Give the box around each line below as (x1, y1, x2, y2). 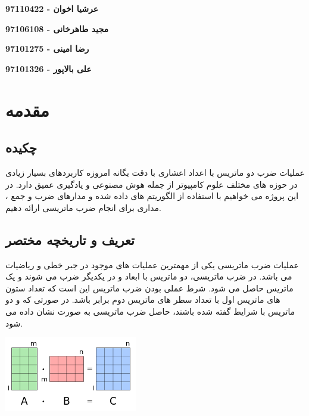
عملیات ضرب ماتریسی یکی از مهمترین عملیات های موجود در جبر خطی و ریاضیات (5, 258, 299, 271)
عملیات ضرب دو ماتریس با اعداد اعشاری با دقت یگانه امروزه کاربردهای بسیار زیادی (5, 166, 305, 178)
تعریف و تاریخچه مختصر (5, 230, 135, 249)
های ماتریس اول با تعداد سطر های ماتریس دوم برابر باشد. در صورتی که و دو (5, 293, 280, 306)
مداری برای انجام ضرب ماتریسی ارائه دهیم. (5, 201, 161, 213)
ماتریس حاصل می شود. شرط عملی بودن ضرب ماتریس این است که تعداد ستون (5, 281, 294, 294)
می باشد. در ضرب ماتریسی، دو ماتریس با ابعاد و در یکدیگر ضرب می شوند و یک (5, 270, 292, 282)
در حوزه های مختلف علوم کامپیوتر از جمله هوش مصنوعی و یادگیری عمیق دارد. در (5, 178, 298, 190)
